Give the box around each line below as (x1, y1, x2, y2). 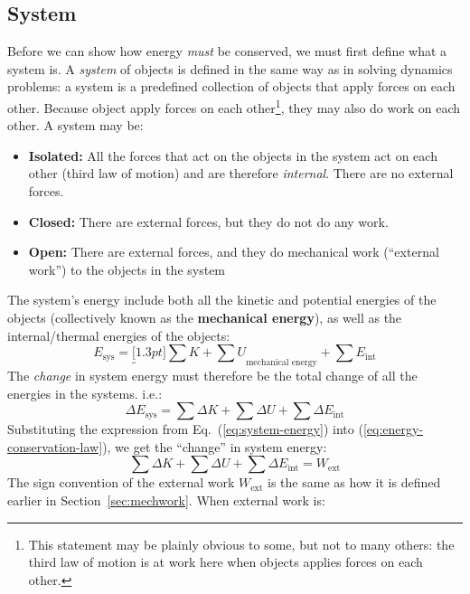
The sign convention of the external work (7, 473, 235, 492)
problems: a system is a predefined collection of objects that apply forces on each (7, 77, 456, 96)
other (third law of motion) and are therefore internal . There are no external (28, 164, 454, 183)
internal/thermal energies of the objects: (7, 325, 230, 344)
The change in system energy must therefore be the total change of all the (7, 365, 418, 384)
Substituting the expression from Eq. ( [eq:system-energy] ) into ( (7, 420, 363, 438)
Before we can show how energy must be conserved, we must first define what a (7, 42, 447, 61)
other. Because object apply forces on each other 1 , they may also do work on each (7, 95, 461, 117)
